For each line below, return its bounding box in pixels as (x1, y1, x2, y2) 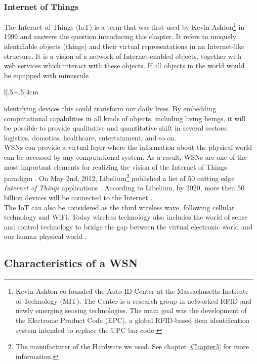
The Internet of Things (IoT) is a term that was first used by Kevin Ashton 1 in (4, 20, 245, 32)
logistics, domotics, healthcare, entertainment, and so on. (4, 132, 176, 142)
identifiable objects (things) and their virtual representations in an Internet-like (4, 41, 245, 51)
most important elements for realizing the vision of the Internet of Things (4, 161, 227, 172)
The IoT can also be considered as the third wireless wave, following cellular (4, 202, 235, 212)
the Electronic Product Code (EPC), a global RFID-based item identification (15, 315, 250, 325)
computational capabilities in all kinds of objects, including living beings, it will (4, 113, 246, 123)
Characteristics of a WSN (4, 255, 138, 271)
